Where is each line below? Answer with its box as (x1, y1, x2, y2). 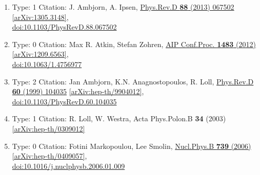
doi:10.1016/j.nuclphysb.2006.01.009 (12, 160, 125, 171)
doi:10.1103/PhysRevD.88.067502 (12, 21, 117, 32)
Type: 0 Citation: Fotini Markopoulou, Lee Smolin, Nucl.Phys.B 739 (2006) (12, 140, 251, 151)
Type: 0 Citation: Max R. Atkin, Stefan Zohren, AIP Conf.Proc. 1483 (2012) (12, 38, 256, 49)
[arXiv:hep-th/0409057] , (12, 150, 87, 161)
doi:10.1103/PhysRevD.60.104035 (12, 96, 117, 106)
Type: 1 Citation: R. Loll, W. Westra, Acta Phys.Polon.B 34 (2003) (12, 113, 226, 124)
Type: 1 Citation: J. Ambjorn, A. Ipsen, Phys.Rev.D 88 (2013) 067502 (12, 2, 234, 12)
